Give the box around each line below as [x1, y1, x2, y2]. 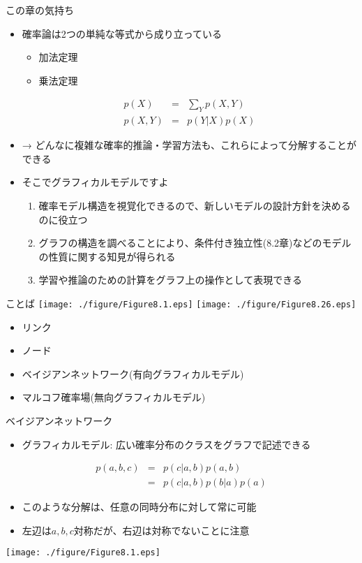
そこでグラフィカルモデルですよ [22, 175, 169, 189]
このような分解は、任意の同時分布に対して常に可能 [22, 499, 257, 514]
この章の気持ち [6, 3, 74, 17]
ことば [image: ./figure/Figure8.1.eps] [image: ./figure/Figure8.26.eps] [6, 295, 356, 310]
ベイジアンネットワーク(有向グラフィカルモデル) [22, 366, 244, 381]
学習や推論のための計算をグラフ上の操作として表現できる [38, 272, 302, 287]
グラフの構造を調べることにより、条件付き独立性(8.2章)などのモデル [38, 235, 352, 250]
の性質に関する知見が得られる [38, 249, 176, 263]
